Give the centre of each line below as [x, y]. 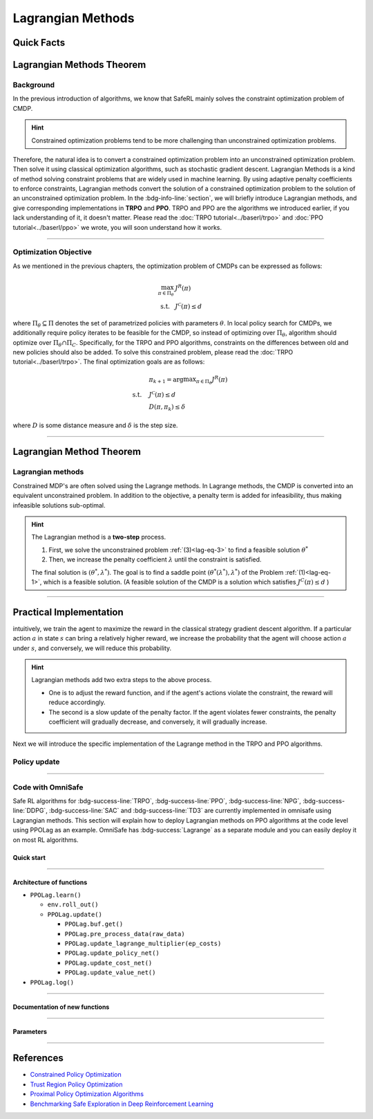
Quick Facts [39, 43]
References [38, 1058]
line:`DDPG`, [30, 811]
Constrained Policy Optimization [76, 1075]
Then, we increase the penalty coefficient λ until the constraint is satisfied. [155, 559]
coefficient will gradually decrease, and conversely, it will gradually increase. [158, 722]
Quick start [29, 857]
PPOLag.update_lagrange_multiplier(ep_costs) [143, 943]
